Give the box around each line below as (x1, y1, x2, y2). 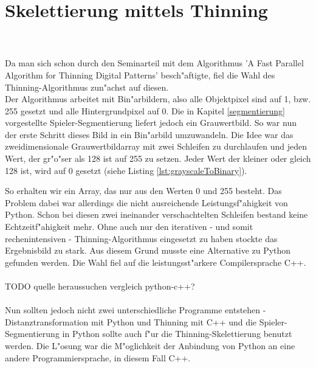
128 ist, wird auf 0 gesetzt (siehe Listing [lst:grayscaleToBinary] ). (5, 164, 247, 176)
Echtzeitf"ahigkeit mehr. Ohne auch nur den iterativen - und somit (5, 220, 253, 233)
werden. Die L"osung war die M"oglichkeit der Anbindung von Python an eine (5, 339, 295, 352)
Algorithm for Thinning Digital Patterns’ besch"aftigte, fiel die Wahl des (5, 68, 275, 81)
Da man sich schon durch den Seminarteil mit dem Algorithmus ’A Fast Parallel (5, 57, 304, 69)
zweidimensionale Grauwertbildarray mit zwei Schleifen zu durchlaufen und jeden (5, 140, 307, 153)
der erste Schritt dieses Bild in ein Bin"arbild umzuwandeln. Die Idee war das (5, 128, 294, 141)
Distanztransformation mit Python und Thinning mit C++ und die (5, 315, 257, 328)
